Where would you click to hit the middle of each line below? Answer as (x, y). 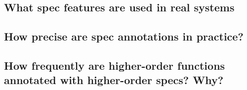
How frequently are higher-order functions (115, 65)
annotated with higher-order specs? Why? (114, 80)
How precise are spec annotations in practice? (124, 36)
